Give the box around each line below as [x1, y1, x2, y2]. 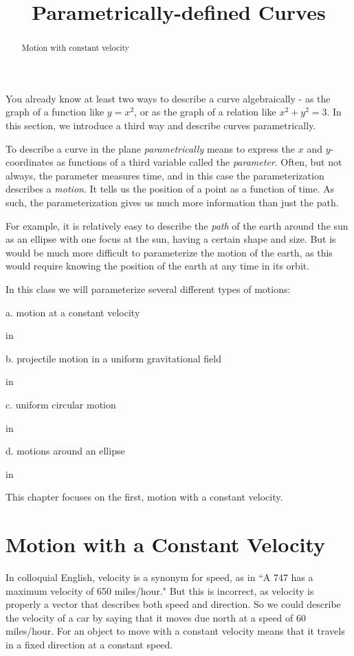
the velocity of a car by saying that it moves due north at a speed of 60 [5, 610, 306, 624]
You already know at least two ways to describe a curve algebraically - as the [5, 91, 331, 105]
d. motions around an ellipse [5, 444, 125, 458]
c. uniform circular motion [5, 397, 116, 411]
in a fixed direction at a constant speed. [5, 637, 173, 651]
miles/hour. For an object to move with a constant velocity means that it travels [5, 624, 345, 638]
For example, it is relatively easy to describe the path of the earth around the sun [5, 218, 349, 232]
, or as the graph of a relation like [134, 105, 276, 119]
